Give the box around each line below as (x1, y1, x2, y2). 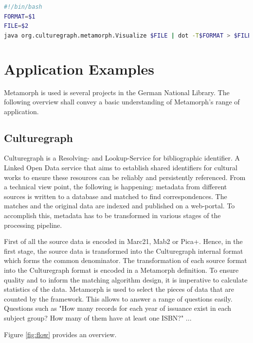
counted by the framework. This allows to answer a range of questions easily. (4, 293, 233, 303)
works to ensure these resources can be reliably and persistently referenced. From (4, 172, 246, 182)
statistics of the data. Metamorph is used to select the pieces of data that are (4, 284, 235, 294)
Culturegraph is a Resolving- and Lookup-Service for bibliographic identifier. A (4, 153, 240, 163)
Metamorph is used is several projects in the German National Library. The (4, 87, 230, 97)
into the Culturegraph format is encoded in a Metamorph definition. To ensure (4, 265, 239, 275)
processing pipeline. (4, 220, 62, 230)
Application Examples (4, 59, 155, 79)
